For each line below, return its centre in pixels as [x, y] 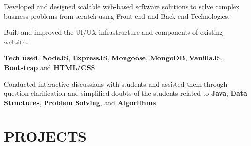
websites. [17, 41]
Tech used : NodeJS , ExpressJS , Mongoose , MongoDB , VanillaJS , [114, 58]
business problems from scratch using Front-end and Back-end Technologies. [117, 16]
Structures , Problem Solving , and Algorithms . [81, 102]
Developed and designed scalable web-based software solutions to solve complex [122, 6]
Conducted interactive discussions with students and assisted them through [116, 83]
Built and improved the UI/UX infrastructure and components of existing [114, 32]
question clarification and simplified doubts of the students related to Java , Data [125, 93]
